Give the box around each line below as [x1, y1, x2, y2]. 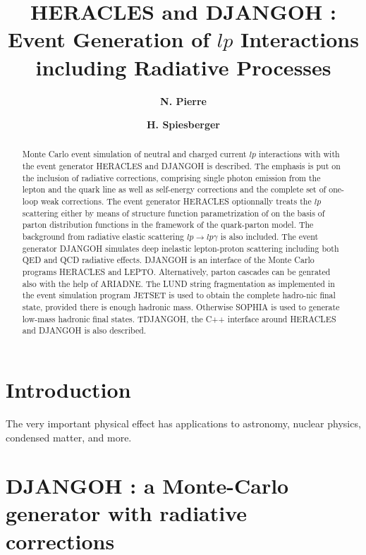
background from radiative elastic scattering [22, 231, 184, 243]
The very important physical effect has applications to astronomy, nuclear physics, [6, 415, 361, 430]
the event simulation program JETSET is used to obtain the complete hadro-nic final [22, 289, 336, 301]
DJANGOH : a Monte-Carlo [6, 471, 289, 500]
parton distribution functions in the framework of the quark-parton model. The [22, 219, 314, 231]
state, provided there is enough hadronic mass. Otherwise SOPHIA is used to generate [22, 301, 340, 313]
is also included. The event [220, 231, 319, 243]
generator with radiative [6, 499, 248, 527]
